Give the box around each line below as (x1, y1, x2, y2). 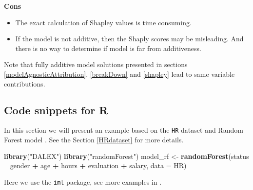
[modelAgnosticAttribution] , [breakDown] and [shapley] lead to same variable (4, 69, 235, 79)
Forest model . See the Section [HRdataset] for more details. (4, 135, 184, 145)
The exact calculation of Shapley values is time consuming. (15, 17, 192, 27)
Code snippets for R (4, 102, 108, 117)
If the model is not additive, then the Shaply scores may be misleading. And (15, 34, 244, 44)
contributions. (4, 78, 45, 88)
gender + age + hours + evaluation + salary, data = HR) (10, 160, 187, 171)
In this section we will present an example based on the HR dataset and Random (4, 125, 243, 135)
